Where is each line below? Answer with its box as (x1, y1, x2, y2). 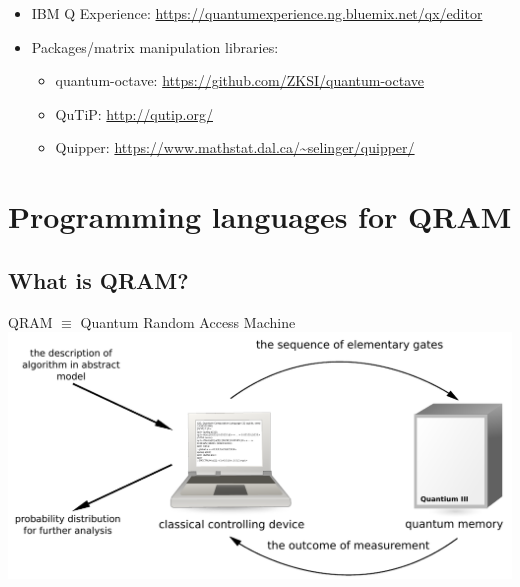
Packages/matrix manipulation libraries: (31, 36, 279, 57)
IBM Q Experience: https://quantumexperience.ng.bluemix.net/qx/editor (31, 3, 483, 23)
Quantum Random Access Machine (80, 311, 296, 332)
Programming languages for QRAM (8, 196, 512, 237)
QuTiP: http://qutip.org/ (55, 103, 213, 124)
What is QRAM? (8, 264, 189, 295)
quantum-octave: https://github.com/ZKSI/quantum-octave (55, 70, 424, 91)
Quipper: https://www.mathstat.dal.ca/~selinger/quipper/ (55, 137, 415, 158)
